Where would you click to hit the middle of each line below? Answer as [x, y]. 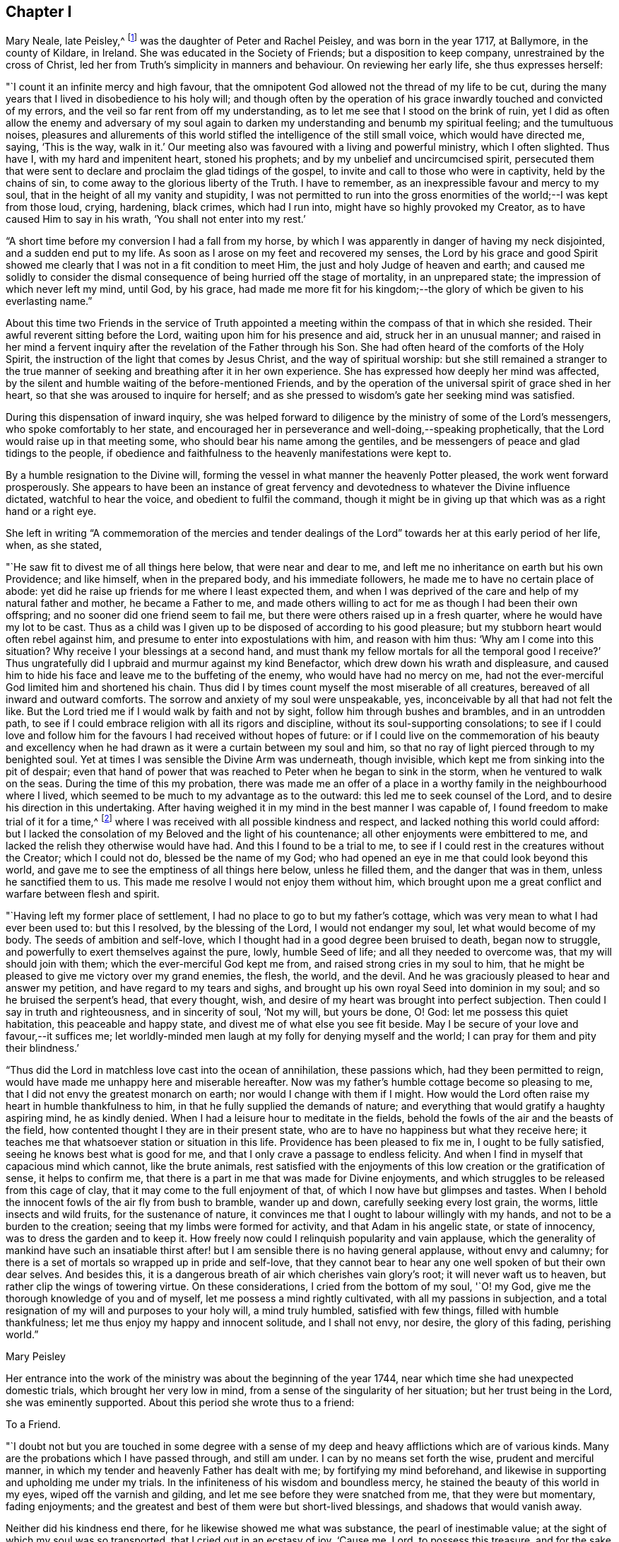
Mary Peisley [36, 1356]
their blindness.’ [42, 1048]
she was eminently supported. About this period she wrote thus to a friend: [180, 1402]
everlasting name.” [49, 301]
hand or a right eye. [51, 511]
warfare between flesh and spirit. [83, 893]
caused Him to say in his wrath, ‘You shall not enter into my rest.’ [156, 219]
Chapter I [39, 12]
